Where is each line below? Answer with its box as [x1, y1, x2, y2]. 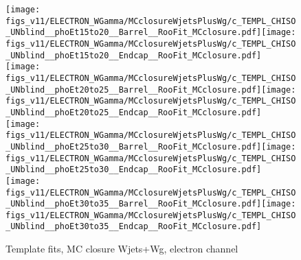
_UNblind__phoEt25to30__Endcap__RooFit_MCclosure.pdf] [5, 165, 262, 175]
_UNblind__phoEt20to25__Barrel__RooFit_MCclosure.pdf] [5, 84, 262, 95]
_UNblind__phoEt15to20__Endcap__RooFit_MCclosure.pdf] [5, 50, 262, 60]
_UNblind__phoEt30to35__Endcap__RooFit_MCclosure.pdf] [5, 222, 262, 232]
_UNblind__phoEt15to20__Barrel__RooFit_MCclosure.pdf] [5, 27, 262, 38]
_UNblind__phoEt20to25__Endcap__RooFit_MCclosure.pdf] [5, 107, 262, 117]
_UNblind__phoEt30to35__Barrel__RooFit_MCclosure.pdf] [5, 199, 262, 209]
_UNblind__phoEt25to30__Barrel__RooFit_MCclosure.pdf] [5, 141, 262, 152]
